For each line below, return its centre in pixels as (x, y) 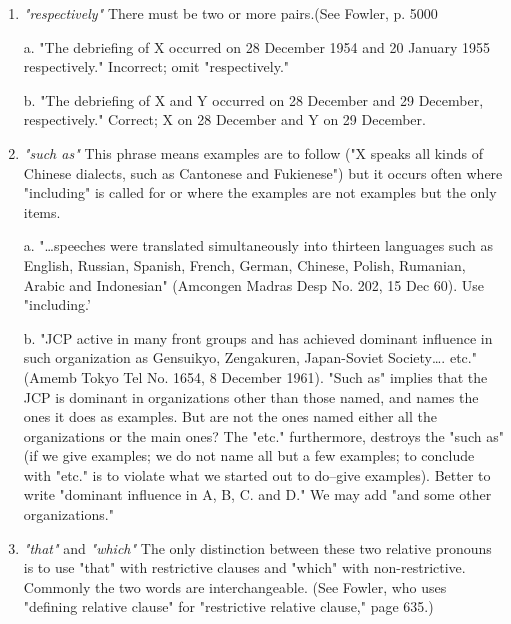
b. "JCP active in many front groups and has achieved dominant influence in (258, 337)
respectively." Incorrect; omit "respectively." (156, 66)
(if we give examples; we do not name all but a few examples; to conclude (249, 455)
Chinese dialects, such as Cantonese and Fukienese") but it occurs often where (263, 172)
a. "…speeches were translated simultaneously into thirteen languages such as (258, 245)
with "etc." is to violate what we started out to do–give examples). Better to (257, 474)
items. (42, 211)
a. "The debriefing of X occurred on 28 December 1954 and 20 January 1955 (257, 46)
